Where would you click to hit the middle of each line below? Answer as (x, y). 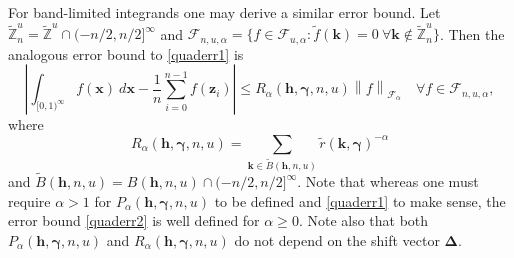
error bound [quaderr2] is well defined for (134, 220)
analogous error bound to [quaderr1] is (126, 53)
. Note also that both (363, 220)
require (29, 200)
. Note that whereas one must (388, 181)
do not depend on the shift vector (337, 239)
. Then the (472, 33)
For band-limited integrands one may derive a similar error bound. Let (224, 12)
